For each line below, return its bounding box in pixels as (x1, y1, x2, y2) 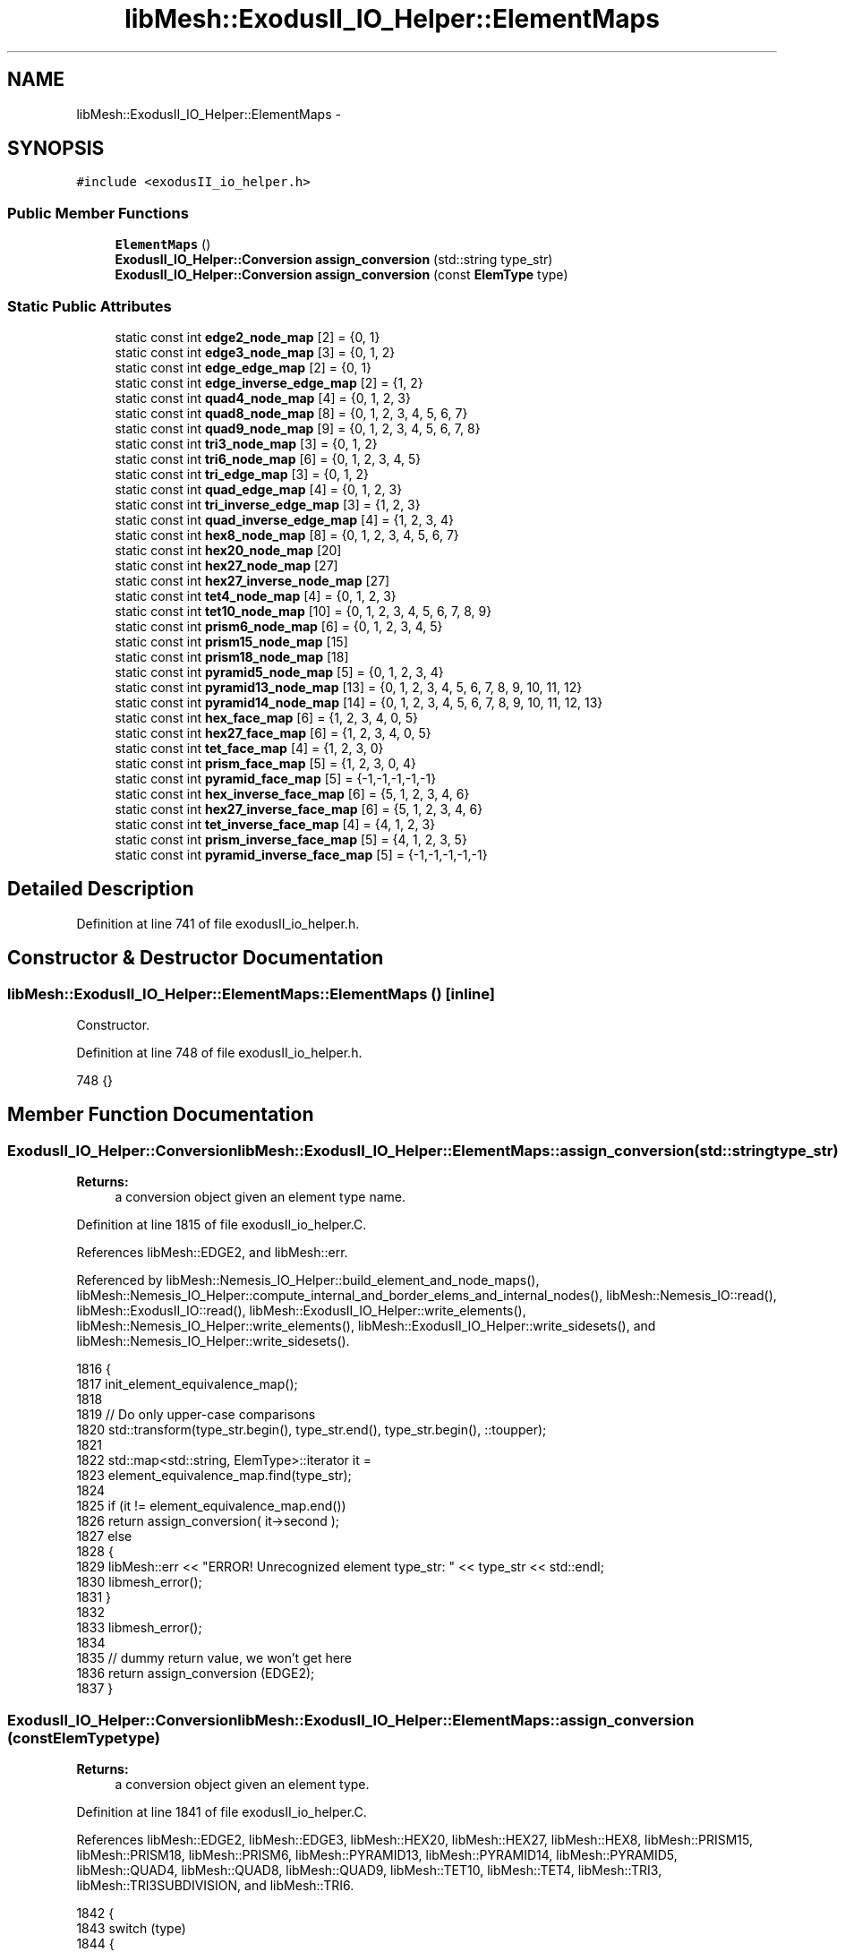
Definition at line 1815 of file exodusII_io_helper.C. (76, 1217, 367, 1233)
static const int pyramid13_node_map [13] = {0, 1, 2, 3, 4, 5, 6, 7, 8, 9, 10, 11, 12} (115, 679, 583, 695)
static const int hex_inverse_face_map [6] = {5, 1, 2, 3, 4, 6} (115, 785, 470, 801)
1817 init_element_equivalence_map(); (76, 1376, 298, 1392)
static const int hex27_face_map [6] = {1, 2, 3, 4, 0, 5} (115, 724, 431, 741)
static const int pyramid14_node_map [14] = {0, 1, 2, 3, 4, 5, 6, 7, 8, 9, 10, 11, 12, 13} (115, 694, 603, 710)
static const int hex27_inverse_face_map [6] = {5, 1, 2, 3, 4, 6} (115, 800, 483, 817)
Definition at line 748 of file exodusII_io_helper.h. (76, 1045, 363, 1060)
